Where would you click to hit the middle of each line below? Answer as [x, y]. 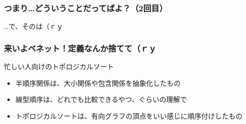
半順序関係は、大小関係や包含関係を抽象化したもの [98, 83]
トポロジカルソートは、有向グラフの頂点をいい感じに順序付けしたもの [129, 115]
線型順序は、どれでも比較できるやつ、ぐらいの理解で [101, 99]
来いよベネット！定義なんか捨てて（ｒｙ [80, 48]
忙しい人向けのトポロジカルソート [59, 66]
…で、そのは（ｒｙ [34, 26]
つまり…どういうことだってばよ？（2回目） [86, 8]
